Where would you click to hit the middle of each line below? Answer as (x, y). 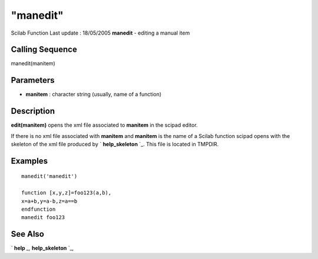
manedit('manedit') (49, 176)
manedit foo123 (43, 218)
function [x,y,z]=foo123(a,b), (67, 193)
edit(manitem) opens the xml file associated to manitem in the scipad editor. (104, 125)
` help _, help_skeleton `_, (42, 248)
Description (33, 111)
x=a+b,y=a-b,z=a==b (49, 201)
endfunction (39, 209)
